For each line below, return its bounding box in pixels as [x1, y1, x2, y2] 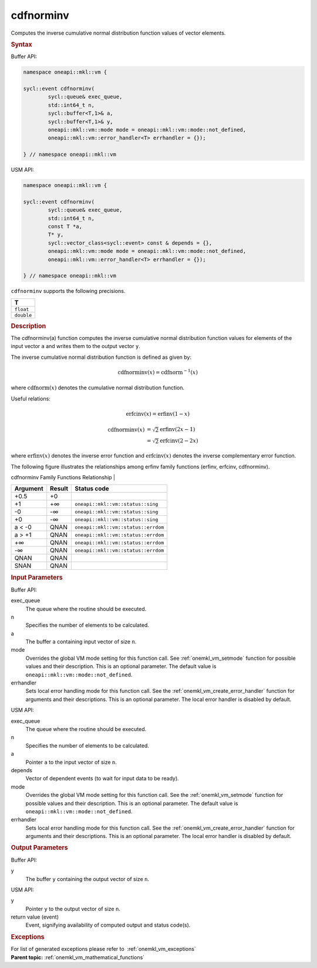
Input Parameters [11, 573, 63, 582]
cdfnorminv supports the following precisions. [11, 288, 126, 295]
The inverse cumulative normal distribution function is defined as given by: [11, 353, 192, 361]
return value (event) [11, 913, 59, 920]
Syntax [11, 40, 32, 48]
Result [50, 485, 69, 493]
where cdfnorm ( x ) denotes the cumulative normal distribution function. [11, 384, 185, 391]
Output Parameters [11, 844, 68, 852]
